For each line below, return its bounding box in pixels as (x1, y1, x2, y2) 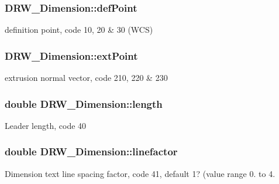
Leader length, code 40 (5, 119, 87, 131)
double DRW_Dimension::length (5, 96, 163, 111)
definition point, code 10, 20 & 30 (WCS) (5, 23, 153, 36)
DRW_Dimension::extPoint (5, 48, 138, 63)
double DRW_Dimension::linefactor (5, 144, 178, 159)
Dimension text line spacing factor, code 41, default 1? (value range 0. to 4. (5, 167, 275, 179)
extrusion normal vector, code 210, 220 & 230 (5, 71, 168, 84)
